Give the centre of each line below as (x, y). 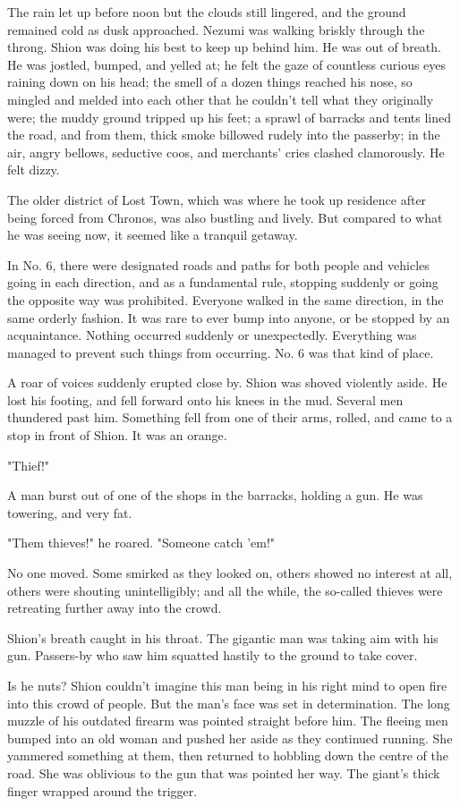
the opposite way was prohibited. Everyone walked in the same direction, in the (226, 299)
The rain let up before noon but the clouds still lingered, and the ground (207, 12)
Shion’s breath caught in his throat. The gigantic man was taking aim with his (223, 637)
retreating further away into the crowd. (115, 608)
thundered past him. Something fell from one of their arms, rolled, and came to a (230, 417)
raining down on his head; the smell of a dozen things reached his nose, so (210, 82)
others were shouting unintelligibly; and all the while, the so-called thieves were (225, 590)
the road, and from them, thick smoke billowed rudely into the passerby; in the (224, 135)
